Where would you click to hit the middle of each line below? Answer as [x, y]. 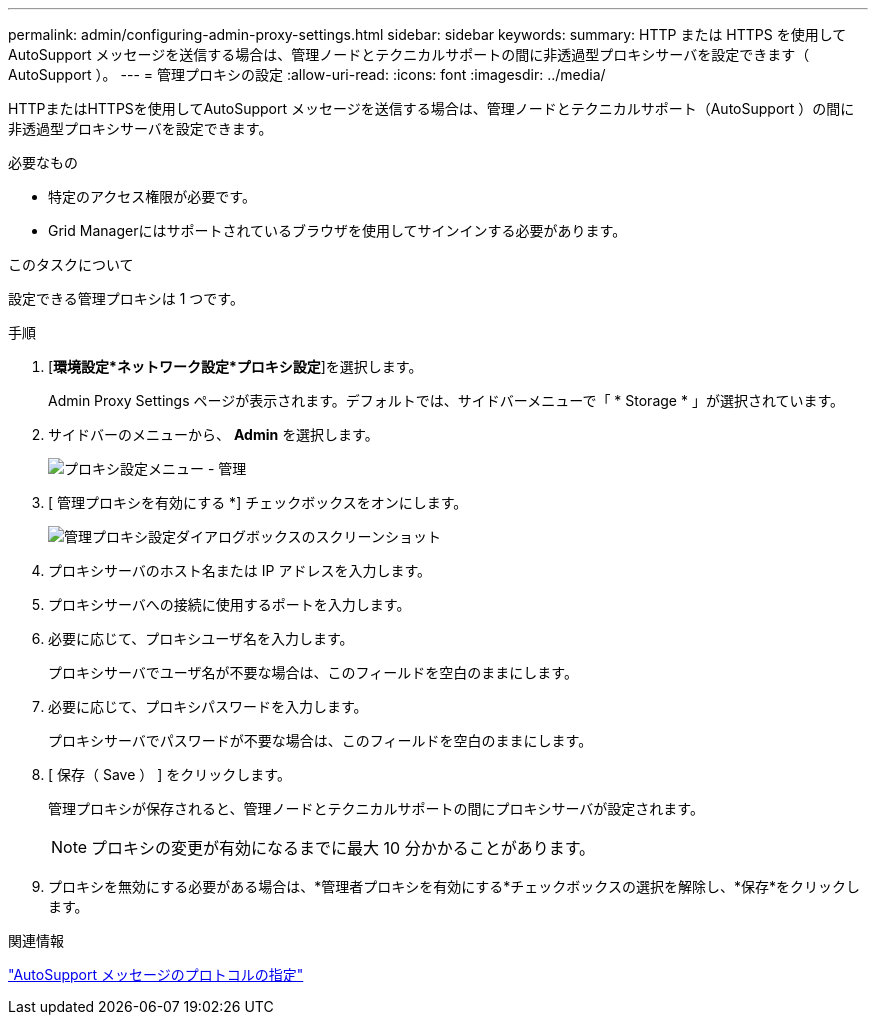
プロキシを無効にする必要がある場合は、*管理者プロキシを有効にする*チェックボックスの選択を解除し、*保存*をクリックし [454, 886]
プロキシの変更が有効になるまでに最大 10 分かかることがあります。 [343, 848]
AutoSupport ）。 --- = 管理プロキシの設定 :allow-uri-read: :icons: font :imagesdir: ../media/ [307, 74]
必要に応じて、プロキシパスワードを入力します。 [208, 706]
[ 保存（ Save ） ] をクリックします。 [169, 774]
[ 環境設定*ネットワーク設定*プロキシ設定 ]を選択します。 [235, 366]
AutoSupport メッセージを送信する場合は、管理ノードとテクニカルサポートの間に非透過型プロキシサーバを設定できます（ [409, 54]
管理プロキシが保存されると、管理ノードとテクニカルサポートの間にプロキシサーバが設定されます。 [376, 808]
